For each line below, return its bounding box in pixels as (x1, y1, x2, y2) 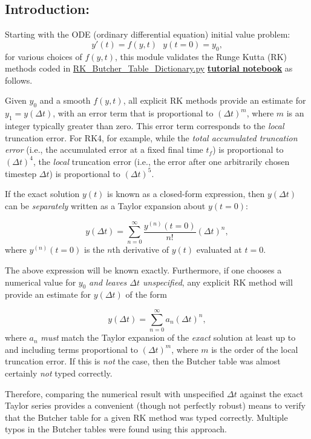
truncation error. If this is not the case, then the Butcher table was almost (5, 355, 281, 367)
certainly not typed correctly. (5, 366, 113, 379)
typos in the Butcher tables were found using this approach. (5, 423, 227, 435)
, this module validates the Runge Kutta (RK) (114, 50, 287, 62)
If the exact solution (5, 187, 80, 200)
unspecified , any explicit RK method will (143, 275, 293, 288)
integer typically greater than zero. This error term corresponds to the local (5, 119, 284, 132)
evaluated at (196, 243, 242, 256)
